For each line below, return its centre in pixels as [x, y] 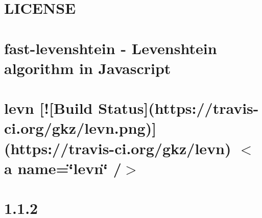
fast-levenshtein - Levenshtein [111, 48]
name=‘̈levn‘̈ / [69, 168]
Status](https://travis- [178, 108]
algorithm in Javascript [88, 68]
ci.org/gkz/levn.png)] [80, 128]
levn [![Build [49, 108]
